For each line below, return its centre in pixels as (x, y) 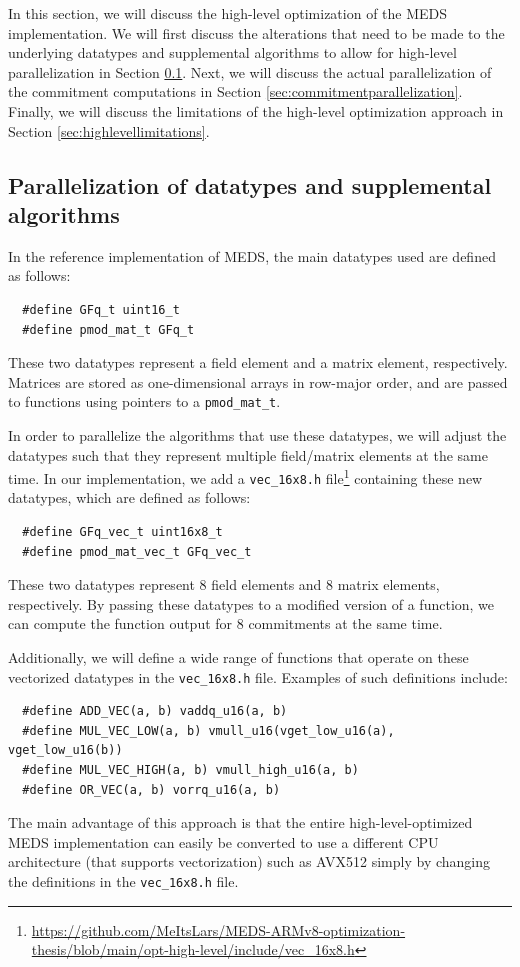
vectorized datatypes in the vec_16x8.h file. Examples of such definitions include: (258, 676)
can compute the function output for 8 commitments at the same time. (225, 623)
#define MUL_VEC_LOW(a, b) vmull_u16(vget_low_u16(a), (208, 730)
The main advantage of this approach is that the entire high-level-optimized (240, 822)
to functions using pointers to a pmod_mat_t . (144, 401)
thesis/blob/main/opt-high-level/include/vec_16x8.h (193, 949)
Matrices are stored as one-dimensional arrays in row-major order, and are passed (258, 381)
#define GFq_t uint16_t (101, 309)
